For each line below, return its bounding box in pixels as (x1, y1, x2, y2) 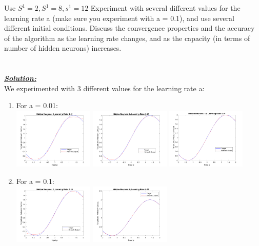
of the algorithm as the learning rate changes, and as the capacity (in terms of (4, 32, 250, 43)
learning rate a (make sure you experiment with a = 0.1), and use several (4, 12, 234, 23)
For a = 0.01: (16, 100, 58, 111)
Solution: (4, 73, 36, 84)
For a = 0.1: (16, 175, 54, 186)
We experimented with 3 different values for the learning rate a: (4, 83, 205, 93)
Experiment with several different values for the (90, 3, 241, 13)
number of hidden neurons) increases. (4, 43, 122, 53)
